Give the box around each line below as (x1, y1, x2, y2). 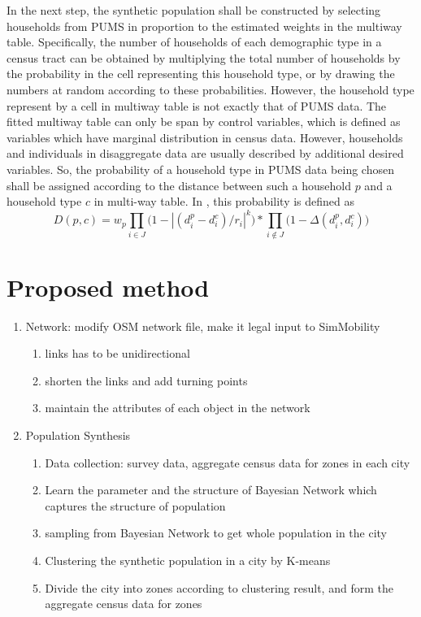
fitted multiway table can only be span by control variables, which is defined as (7, 113, 401, 130)
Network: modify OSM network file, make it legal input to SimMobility (25, 317, 380, 334)
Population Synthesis (25, 427, 131, 444)
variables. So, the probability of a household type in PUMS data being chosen (7, 160, 394, 177)
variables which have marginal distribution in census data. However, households (7, 128, 403, 146)
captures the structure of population (45, 497, 226, 514)
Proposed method (7, 270, 210, 303)
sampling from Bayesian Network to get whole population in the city (45, 524, 388, 541)
